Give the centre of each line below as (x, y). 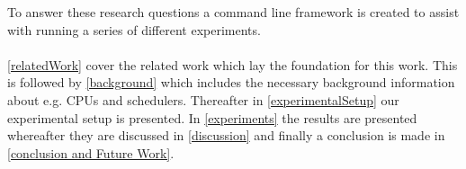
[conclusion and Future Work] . (91, 152)
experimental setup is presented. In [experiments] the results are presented (212, 117)
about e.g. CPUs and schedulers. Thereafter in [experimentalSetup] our (203, 99)
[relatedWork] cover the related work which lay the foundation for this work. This (233, 64)
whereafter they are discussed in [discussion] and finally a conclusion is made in (226, 135)
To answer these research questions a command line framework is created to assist (233, 12)
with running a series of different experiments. (134, 29)
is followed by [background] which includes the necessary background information (231, 82)
